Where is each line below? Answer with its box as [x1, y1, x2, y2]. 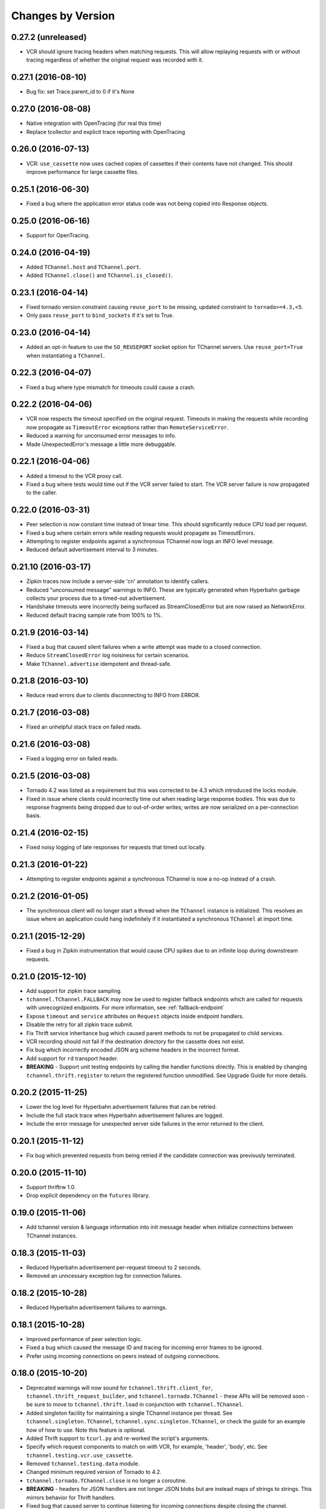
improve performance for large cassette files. [26, 168, 139, 175]
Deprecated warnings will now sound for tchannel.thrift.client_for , [26, 1384, 213, 1391]
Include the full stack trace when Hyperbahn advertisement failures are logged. [26, 1111, 224, 1119]
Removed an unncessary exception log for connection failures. [26, 1272, 182, 1280]
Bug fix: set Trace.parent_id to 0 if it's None [26, 88, 135, 95]
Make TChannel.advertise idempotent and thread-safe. [26, 660, 172, 667]
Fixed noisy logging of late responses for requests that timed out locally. [26, 844, 206, 851]
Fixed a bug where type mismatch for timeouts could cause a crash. [26, 383, 196, 391]
